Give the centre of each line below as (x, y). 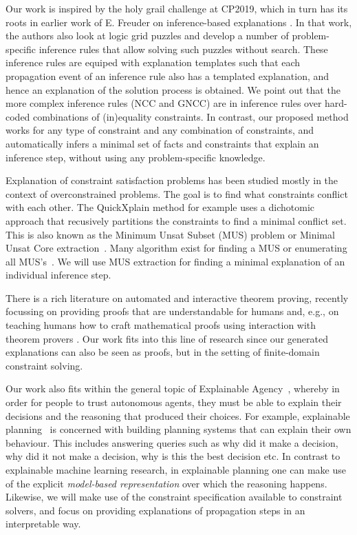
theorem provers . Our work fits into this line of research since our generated (167, 338)
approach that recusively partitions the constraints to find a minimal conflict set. (176, 220)
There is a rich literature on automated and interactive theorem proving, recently (177, 297)
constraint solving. (44, 365)
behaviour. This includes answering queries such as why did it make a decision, (172, 442)
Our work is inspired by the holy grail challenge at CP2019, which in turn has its (177, 8)
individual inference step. (58, 275)
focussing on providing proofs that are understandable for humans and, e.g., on (172, 311)
